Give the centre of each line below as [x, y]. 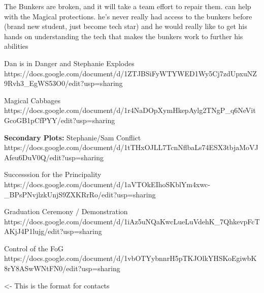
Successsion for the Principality [53, 174]
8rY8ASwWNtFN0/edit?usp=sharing [62, 268]
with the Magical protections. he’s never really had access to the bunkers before [128, 16]
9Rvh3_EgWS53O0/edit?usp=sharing [63, 83]
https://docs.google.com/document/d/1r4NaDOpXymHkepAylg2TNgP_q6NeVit [130, 110]
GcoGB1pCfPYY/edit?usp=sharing [60, 120]
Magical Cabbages [32, 100]
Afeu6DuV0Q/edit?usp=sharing [54, 157]
